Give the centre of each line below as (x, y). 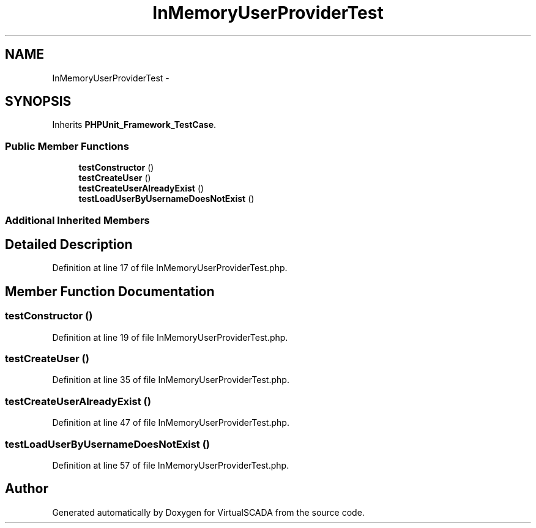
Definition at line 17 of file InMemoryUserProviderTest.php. (170, 268)
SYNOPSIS (38, 102)
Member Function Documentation (110, 291)
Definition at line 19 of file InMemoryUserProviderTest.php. (170, 337)
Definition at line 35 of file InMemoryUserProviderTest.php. (171, 380)
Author (27, 489)
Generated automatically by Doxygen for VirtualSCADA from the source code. (208, 512)
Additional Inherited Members (77, 220)
